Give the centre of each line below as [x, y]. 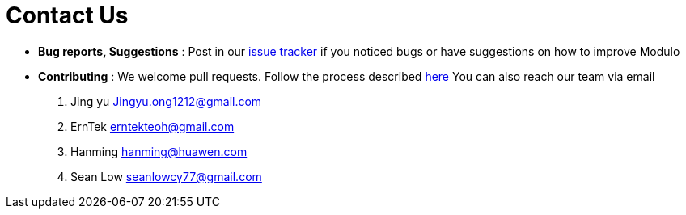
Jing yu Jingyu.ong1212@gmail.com [166, 101]
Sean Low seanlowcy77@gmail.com [166, 176]
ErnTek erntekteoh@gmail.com [152, 126]
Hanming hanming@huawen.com [159, 151]
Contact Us [67, 15]
